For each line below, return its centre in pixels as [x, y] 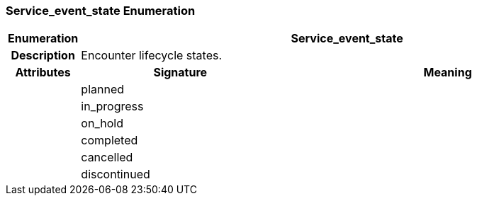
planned [103, 90]
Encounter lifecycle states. [152, 56]
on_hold [102, 124]
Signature [180, 73]
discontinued [116, 174]
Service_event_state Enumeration [101, 11]
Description [43, 56]
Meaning [448, 73]
